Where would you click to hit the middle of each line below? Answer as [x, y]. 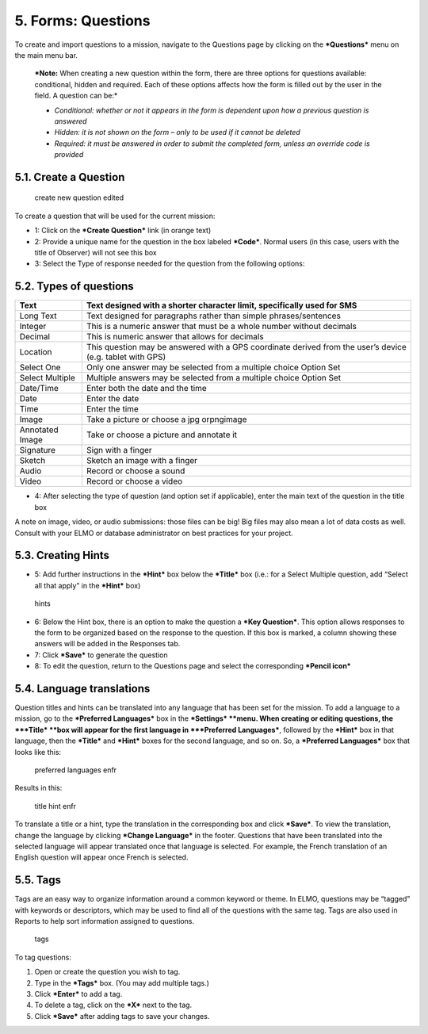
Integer [33, 327]
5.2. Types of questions [74, 287]
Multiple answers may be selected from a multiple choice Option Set [213, 378]
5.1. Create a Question [70, 177]
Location [36, 352]
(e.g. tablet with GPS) [126, 357]
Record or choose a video [134, 481]
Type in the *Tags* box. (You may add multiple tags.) [122, 982]
